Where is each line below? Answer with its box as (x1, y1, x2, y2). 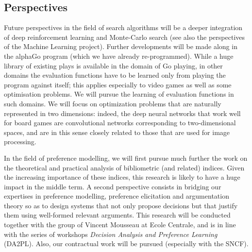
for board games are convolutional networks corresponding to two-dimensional (4, 118, 236, 128)
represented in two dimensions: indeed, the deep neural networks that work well (4, 108, 241, 118)
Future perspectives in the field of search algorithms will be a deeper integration (4, 22, 243, 33)
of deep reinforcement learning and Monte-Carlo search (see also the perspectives (4, 32, 245, 42)
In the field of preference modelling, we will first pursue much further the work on (4, 152, 248, 163)
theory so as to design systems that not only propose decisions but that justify (4, 200, 238, 210)
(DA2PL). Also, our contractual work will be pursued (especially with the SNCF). (4, 238, 249, 249)
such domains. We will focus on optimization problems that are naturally (4, 98, 221, 108)
